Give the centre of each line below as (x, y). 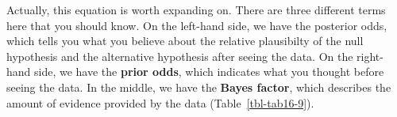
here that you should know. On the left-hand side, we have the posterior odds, (197, 25)
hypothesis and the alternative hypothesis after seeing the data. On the (180, 56)
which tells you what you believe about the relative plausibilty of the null (185, 41)
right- (370, 56)
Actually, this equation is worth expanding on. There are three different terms (196, 9)
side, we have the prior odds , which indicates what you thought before (209, 72)
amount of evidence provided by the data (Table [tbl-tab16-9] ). (160, 102)
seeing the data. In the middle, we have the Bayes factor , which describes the (199, 87)
